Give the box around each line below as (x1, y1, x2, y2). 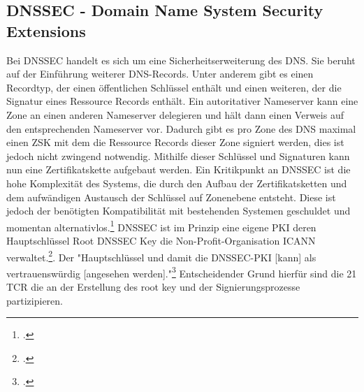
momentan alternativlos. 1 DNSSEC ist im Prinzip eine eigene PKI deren (6, 217, 316, 234)
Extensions (6, 20, 86, 41)
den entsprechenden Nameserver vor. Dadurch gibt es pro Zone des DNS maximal (6, 121, 356, 136)
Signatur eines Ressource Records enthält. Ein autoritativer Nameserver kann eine (6, 94, 358, 108)
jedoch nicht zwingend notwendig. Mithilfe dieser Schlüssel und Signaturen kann (6, 148, 350, 163)
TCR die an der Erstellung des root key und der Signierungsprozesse (6, 280, 300, 294)
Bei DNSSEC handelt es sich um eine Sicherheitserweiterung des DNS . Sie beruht (6, 52, 356, 67)
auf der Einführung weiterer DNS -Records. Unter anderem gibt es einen (6, 66, 314, 81)
